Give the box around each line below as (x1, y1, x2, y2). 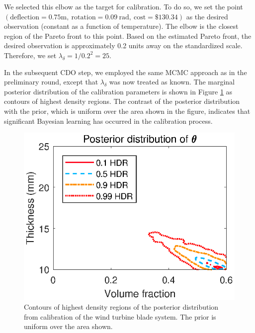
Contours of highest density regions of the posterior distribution (24, 302, 219, 312)
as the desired (186, 11, 228, 21)
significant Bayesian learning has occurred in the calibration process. (4, 115, 213, 126)
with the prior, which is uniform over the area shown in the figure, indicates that (4, 105, 251, 116)
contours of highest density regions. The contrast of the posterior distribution (4, 96, 240, 106)
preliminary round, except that (4, 77, 98, 87)
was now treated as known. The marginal (109, 77, 235, 87)
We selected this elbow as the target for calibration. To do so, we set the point (4, 1, 243, 11)
